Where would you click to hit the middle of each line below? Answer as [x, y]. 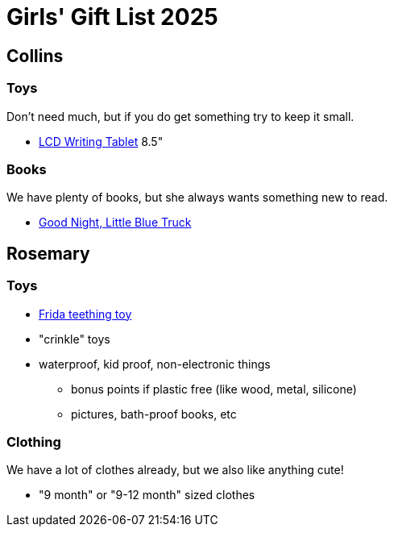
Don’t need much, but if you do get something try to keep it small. [180, 116]
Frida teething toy [85, 314]
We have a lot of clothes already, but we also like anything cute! [175, 470]
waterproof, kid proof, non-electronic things [155, 364]
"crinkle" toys [75, 339]
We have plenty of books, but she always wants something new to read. [197, 198]
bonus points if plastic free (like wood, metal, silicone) [214, 389]
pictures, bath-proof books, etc [154, 414]
